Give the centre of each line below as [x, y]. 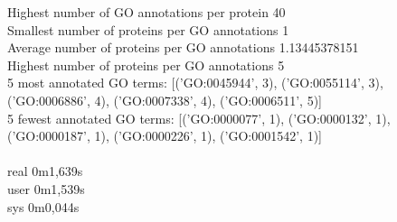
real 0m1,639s [45, 171]
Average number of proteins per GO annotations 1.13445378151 [183, 47]
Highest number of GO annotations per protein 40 [147, 12]
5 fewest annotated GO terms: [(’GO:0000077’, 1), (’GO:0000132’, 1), [199, 118]
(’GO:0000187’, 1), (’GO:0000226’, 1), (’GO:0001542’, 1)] [165, 136]
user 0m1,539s [46, 188]
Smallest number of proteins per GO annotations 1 [148, 29]
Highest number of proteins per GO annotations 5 [146, 65]
